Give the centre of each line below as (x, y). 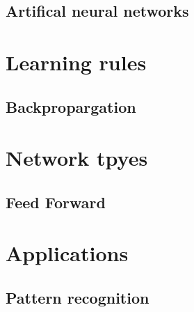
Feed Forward (56, 202)
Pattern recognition (78, 297)
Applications (67, 253)
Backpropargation (71, 106)
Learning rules (76, 62)
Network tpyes (77, 158)
